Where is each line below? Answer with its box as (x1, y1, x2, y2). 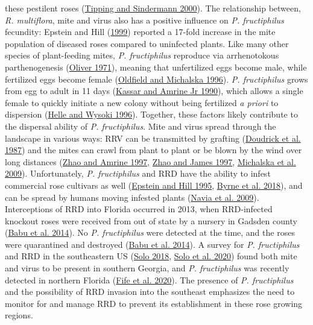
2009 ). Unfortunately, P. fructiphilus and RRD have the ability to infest (5, 167, 271, 180)
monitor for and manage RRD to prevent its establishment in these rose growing (5, 297, 303, 309)
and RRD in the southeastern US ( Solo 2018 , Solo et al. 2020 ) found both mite (5, 250, 297, 262)
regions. (5, 309, 33, 321)
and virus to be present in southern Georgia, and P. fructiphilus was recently (5, 262, 289, 274)
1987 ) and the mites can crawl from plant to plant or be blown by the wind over (5, 144, 302, 156)
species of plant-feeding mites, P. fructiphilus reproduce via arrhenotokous (5, 49, 279, 62)
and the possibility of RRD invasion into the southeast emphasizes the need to (5, 285, 295, 298)
